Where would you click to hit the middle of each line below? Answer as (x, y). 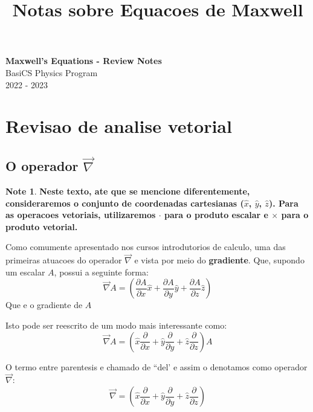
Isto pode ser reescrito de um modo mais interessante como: (116, 325)
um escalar (25, 272)
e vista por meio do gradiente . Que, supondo (219, 260)
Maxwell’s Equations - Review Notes (84, 61)
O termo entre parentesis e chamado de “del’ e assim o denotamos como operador (156, 366)
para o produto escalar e (216, 215)
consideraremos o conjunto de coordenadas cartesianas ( (125, 203)
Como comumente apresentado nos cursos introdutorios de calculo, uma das (146, 247)
